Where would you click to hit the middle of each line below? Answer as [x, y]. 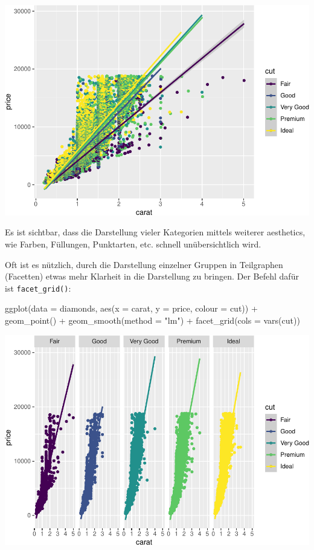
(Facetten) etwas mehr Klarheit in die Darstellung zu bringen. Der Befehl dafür [152, 276]
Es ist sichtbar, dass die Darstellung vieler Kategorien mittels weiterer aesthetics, [155, 232]
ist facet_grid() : [38, 288]
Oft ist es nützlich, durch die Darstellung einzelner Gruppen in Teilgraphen [144, 264]
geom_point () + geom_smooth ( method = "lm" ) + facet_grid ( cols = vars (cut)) [152, 320]
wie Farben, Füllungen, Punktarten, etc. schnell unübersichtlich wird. [133, 244]
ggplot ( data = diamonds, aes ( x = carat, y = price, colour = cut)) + [131, 308]
